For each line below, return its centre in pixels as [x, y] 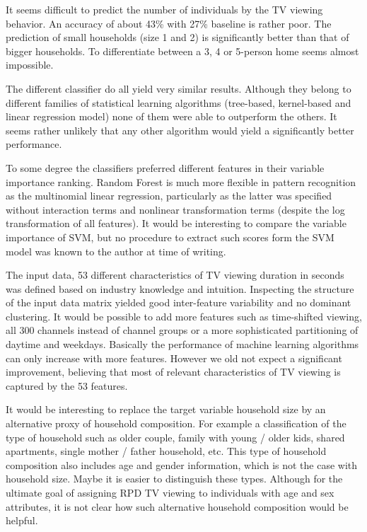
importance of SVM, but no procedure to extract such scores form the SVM [170, 237]
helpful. [22, 520]
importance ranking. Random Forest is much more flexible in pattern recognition [181, 181]
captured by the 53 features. [67, 385]
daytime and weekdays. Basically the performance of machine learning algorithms [182, 344]
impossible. [30, 65]
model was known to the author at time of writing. [116, 251]
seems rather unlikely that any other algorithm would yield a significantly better [180, 130]
